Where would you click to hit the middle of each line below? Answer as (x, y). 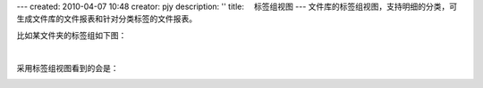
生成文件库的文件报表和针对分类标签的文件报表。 (106, 19)
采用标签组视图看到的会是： (68, 68)
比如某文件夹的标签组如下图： (72, 35)
